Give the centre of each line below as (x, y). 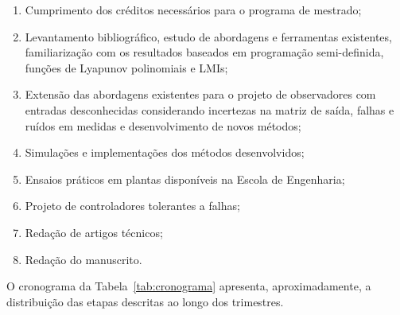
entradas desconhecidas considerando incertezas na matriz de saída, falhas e (210, 109)
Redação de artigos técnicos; (94, 232)
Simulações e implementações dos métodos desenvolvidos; (165, 152)
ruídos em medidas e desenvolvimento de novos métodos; (163, 125)
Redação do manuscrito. (83, 259)
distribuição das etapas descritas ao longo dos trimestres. (145, 301)
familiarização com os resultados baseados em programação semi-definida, (204, 52)
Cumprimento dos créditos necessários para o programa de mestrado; (193, 10)
